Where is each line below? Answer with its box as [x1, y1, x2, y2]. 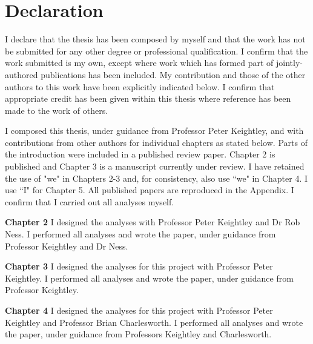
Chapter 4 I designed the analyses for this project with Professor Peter [5, 304, 273, 316]
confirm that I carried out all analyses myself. [5, 195, 174, 208]
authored [5, 68, 38, 81]
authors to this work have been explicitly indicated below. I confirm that [5, 80, 275, 93]
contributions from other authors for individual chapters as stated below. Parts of [5, 136, 308, 148]
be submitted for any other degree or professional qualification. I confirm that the [5, 44, 308, 57]
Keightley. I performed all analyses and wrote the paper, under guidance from [5, 271, 294, 284]
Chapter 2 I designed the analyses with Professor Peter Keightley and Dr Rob [5, 216, 300, 228]
